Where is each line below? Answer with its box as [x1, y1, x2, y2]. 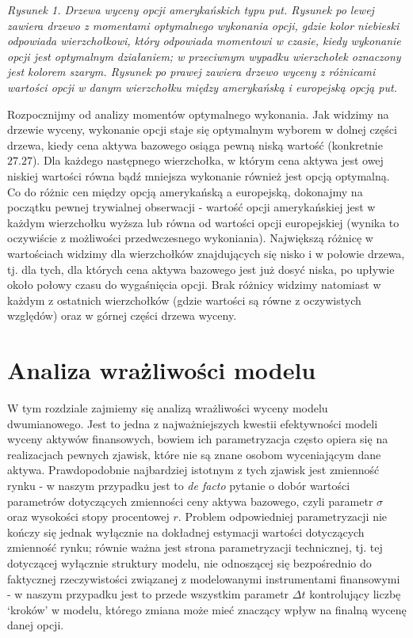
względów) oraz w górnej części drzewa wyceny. [7, 307, 237, 324]
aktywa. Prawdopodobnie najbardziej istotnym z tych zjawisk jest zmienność [7, 461, 380, 478]
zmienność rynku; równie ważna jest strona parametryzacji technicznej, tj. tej [7, 539, 383, 556]
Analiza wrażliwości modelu [7, 354, 316, 386]
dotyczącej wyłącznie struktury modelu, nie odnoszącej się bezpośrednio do [7, 554, 372, 571]
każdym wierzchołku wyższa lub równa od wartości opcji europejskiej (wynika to [7, 214, 400, 230]
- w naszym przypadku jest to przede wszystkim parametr [7, 586, 289, 602]
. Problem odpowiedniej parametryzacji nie [178, 508, 388, 525]
